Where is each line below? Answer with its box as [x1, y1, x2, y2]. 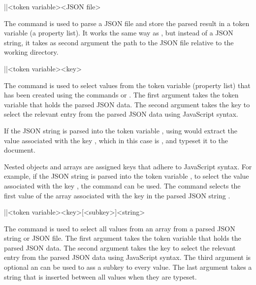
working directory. [4, 47, 59, 57]
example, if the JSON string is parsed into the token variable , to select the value [4, 171, 249, 181]
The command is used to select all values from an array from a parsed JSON [4, 223, 235, 233]
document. [4, 145, 35, 155]
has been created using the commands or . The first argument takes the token [4, 90, 239, 100]
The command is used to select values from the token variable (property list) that [4, 80, 251, 90]
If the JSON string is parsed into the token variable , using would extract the [4, 125, 237, 135]
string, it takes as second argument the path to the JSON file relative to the [4, 37, 234, 47]
